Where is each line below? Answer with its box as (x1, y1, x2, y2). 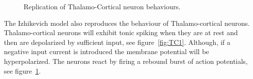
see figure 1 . (4, 65, 41, 76)
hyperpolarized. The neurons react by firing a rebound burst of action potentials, (4, 56, 248, 66)
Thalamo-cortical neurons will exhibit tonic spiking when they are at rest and (4, 27, 238, 38)
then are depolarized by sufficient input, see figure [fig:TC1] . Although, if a (4, 37, 230, 47)
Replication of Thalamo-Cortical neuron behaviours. (24, 1, 181, 11)
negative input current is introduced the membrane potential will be (4, 46, 209, 57)
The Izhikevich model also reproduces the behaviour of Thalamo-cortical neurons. (4, 18, 250, 28)
